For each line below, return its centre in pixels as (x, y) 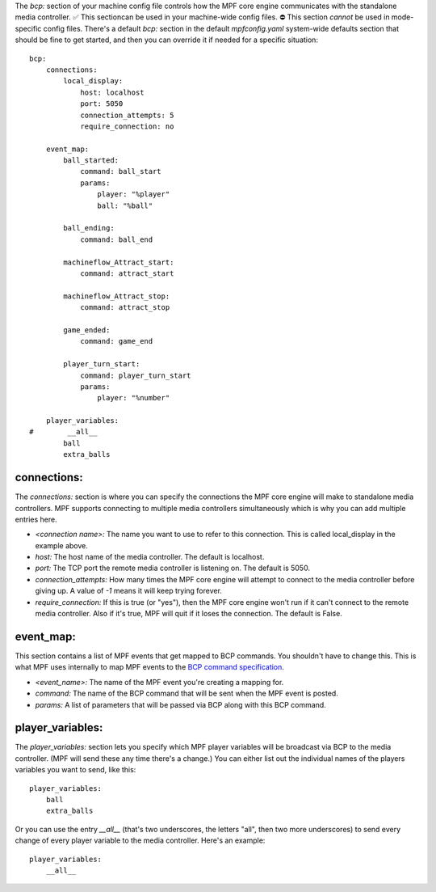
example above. (62, 545)
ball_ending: (89, 228)
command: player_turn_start (136, 375)
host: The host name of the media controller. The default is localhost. (150, 557)
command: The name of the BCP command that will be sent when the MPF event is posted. (187, 693)
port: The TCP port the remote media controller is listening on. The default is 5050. (173, 568)
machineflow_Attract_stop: (117, 296)
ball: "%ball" (125, 205)
